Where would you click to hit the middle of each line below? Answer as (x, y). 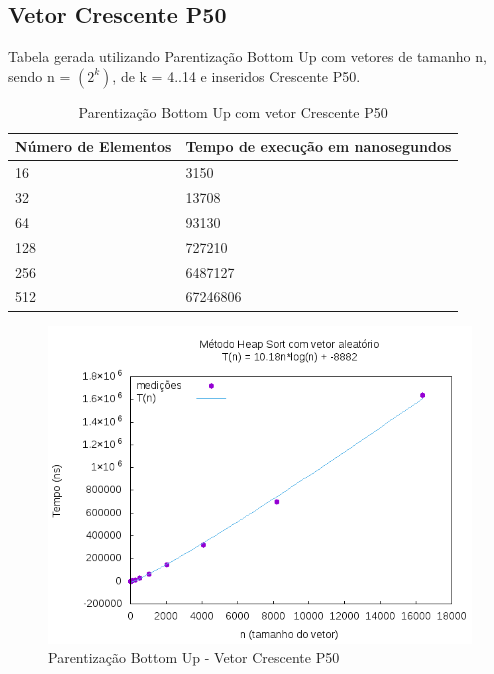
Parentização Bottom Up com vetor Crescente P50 (233, 111)
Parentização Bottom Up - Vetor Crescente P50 (194, 657)
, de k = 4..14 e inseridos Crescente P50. (236, 75)
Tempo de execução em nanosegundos (318, 146)
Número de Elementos (93, 146)
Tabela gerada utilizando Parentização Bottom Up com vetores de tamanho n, (247, 56)
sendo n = (39, 75)
